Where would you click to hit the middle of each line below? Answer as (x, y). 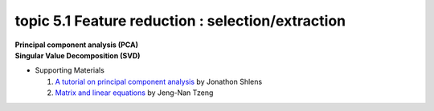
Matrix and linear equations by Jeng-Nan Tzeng (134, 93)
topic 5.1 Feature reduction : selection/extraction (180, 21)
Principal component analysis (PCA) (76, 45)
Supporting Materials (70, 70)
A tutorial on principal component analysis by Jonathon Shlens (159, 81)
